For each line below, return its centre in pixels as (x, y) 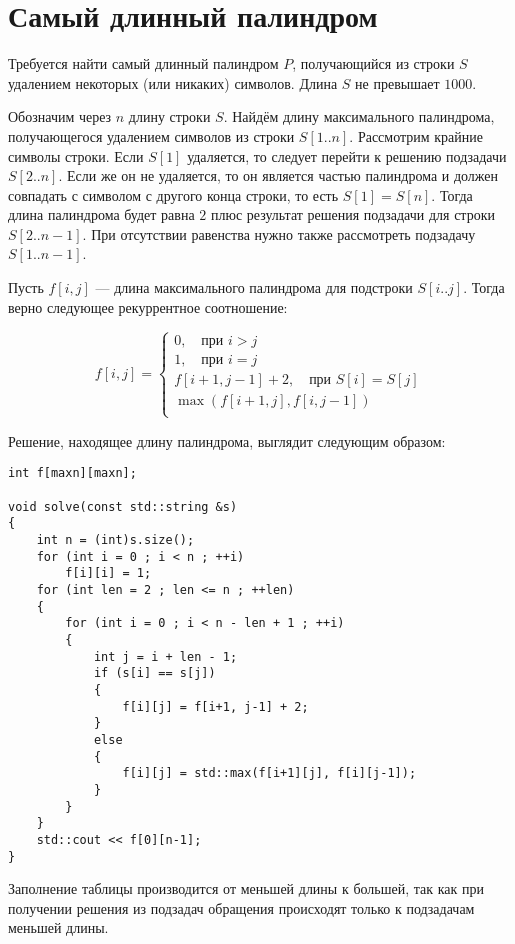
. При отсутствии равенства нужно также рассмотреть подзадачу (279, 233)
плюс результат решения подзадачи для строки (352, 214)
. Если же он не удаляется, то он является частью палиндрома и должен (278, 175)
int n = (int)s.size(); (115, 540)
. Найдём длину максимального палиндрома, (359, 116)
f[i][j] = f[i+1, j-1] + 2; (215, 706)
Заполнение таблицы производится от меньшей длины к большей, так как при (246, 888)
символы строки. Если (76, 155)
